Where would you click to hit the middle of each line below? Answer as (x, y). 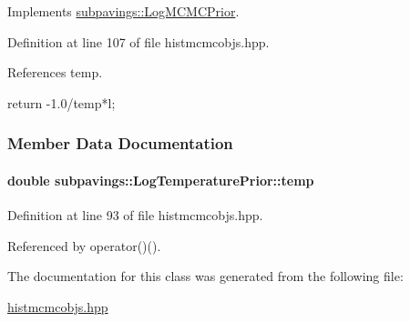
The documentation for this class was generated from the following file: (205, 276)
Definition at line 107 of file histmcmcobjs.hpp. (138, 41)
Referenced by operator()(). (84, 245)
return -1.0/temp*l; (61, 102)
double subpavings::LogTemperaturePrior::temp (161, 180)
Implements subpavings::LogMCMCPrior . (123, 11)
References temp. (55, 72)
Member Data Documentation (120, 143)
